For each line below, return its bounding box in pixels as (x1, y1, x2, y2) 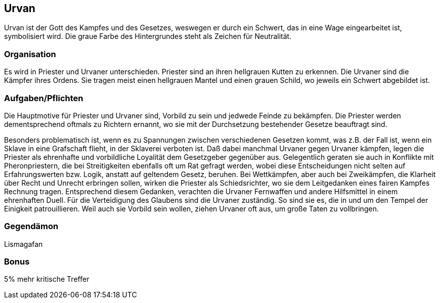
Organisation (4, 49, 56, 59)
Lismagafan (4, 239, 43, 248)
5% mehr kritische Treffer (4, 275, 90, 284)
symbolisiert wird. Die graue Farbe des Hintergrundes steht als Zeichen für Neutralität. (4, 32, 292, 41)
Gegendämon (4, 221, 59, 232)
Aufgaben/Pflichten (4, 93, 83, 103)
